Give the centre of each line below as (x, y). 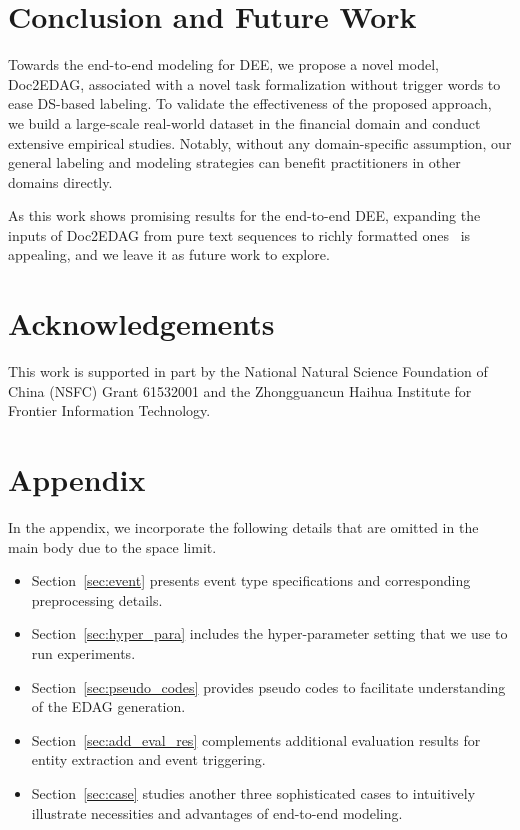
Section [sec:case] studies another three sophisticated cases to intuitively (253, 793)
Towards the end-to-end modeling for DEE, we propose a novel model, (223, 64)
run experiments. (83, 653)
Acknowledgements (141, 323)
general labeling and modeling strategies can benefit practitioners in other (234, 162)
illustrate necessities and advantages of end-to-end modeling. (217, 812)
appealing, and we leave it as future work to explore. (169, 254)
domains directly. (60, 181)
